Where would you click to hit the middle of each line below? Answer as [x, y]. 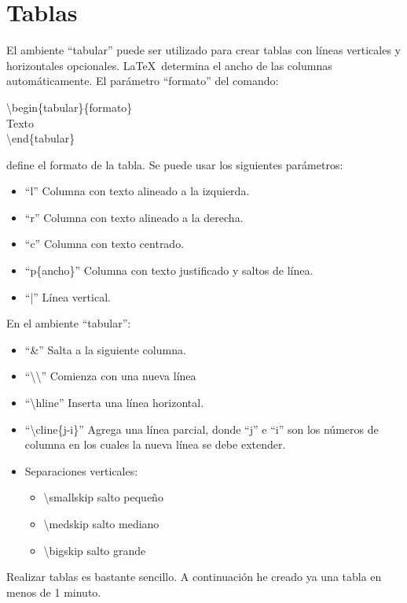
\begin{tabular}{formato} [70, 107]
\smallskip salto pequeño [103, 497]
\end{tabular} [41, 138]
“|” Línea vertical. [68, 296]
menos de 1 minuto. [54, 592]
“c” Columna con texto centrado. [104, 244]
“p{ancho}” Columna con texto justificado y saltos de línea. [169, 270]
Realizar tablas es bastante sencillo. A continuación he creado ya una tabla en [194, 577]
